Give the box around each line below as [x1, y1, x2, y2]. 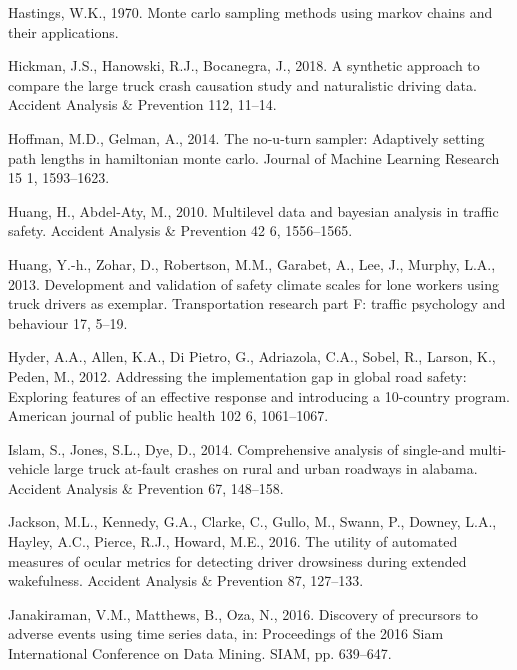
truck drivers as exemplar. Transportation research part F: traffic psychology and [8, 293, 506, 314]
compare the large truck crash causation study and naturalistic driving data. [8, 74, 477, 95]
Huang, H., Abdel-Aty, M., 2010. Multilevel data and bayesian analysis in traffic [8, 200, 499, 221]
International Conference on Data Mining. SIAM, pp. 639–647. [8, 643, 392, 664]
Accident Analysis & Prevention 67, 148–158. [8, 477, 284, 498]
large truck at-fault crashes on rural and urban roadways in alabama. [53, 458, 478, 479]
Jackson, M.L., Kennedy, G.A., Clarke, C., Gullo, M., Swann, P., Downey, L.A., [8, 511, 497, 532]
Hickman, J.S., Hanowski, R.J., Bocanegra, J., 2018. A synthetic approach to [8, 55, 480, 76]
